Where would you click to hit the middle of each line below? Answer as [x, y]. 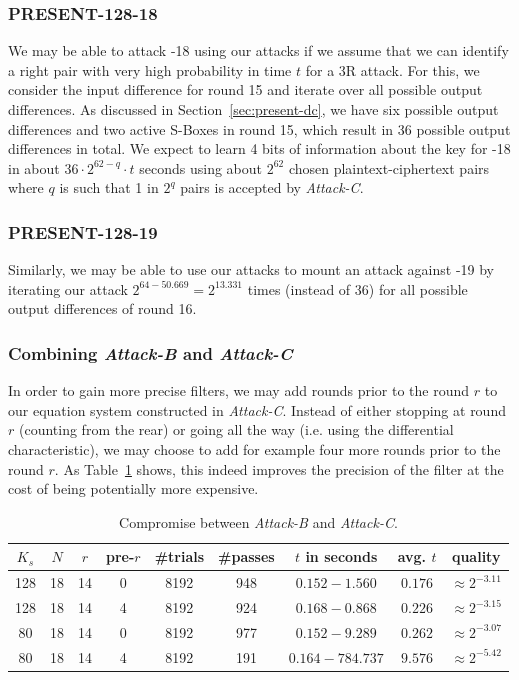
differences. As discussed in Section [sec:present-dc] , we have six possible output [253, 109]
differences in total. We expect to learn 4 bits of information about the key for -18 [259, 148]
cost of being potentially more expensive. [133, 488]
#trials [179, 556]
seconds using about [201, 167]
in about [34, 167]
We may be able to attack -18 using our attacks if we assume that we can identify [258, 50]
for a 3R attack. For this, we [392, 69]
